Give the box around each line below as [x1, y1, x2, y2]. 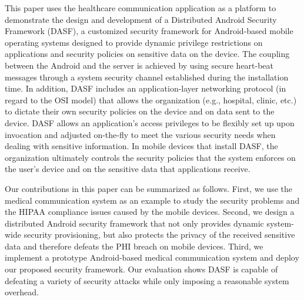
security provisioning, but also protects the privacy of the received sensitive [24, 228, 295, 241]
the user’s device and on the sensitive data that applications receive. [5, 163, 250, 175]
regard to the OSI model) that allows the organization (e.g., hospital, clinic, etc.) [5, 93, 297, 106]
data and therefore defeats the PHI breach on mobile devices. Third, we [5, 240, 263, 252]
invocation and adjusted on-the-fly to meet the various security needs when [5, 128, 276, 140]
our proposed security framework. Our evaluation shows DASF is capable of [5, 263, 278, 275]
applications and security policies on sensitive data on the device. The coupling [5, 48, 290, 60]
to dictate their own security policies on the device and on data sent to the [5, 105, 275, 117]
